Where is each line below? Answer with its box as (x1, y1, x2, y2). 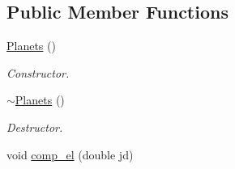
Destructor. (6, 118, 63, 135)
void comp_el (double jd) (6, 146, 134, 163)
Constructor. (6, 64, 70, 81)
